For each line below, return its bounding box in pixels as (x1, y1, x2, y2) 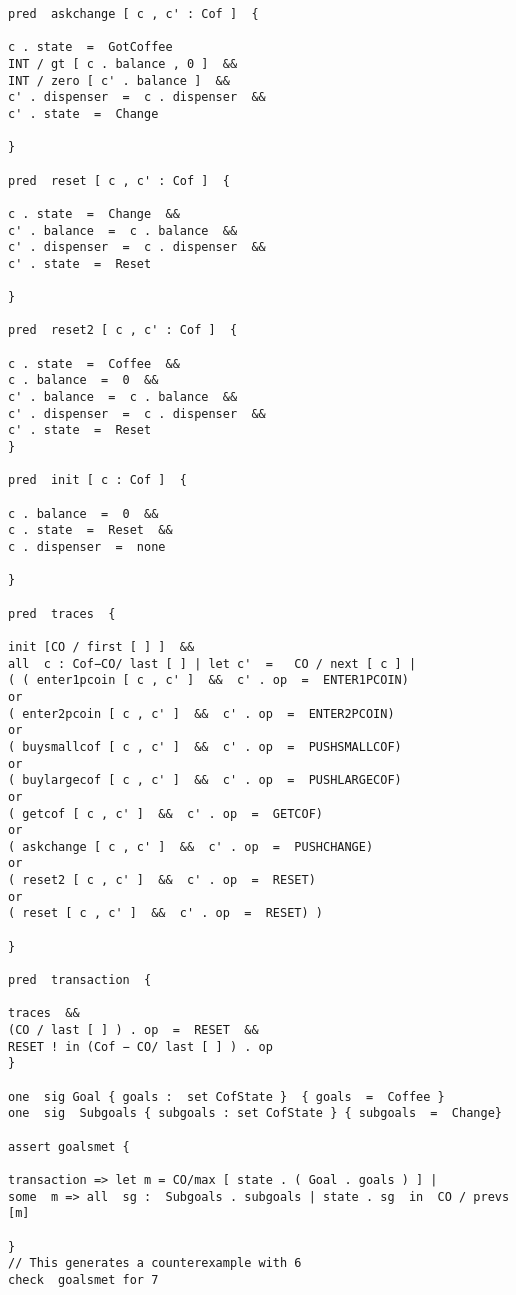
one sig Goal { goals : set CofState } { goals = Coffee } (8, 1089, 445, 1104)
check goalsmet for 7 (8, 1272, 159, 1287)
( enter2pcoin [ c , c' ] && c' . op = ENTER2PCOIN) (8, 706, 395, 721)
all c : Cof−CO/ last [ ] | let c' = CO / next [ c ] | (8, 656, 417, 671)
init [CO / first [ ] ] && (8, 639, 195, 654)
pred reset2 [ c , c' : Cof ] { (8, 323, 238, 338)
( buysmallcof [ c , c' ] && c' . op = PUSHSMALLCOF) (8, 739, 402, 754)
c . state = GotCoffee (8, 40, 173, 55)
